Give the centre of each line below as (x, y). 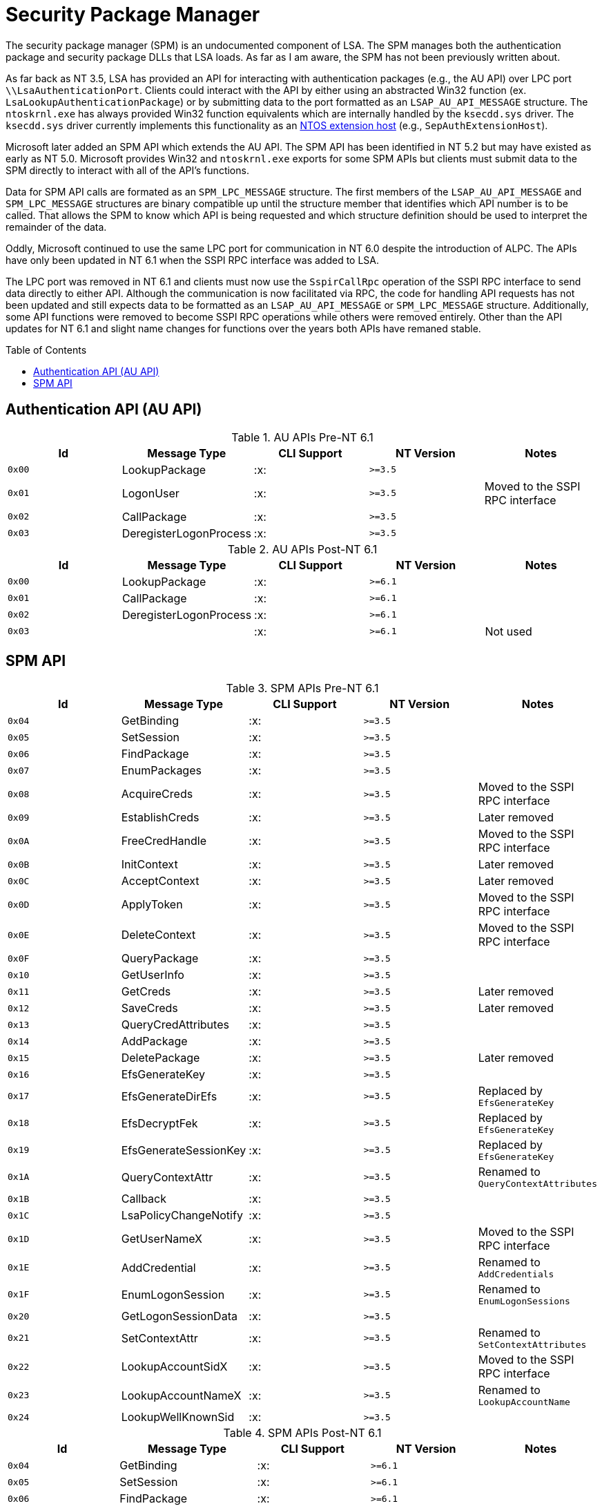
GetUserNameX (162, 1239)
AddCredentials (516, 1275)
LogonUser (150, 493)
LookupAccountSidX (174, 1367)
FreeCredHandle (164, 841)
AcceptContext (160, 881)
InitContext (149, 865)
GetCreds (146, 992)
